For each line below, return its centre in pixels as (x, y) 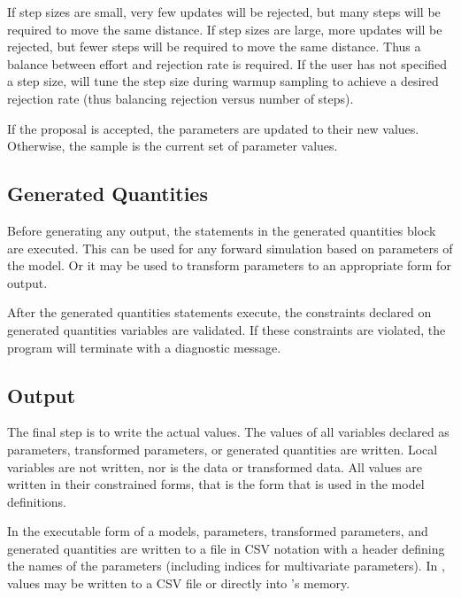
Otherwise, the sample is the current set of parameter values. (173, 146)
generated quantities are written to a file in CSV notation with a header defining (226, 548)
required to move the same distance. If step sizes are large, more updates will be (225, 29)
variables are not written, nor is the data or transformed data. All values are (215, 466)
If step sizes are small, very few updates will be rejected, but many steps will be (224, 12)
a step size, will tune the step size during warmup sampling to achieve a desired (223, 81)
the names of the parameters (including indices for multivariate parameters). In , (226, 566)
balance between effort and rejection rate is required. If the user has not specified (227, 63)
